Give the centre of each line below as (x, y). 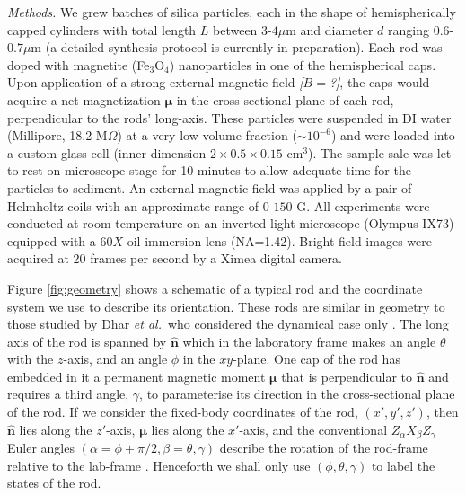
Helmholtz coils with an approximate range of (133, 205)
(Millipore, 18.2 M (57, 135)
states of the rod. (54, 483)
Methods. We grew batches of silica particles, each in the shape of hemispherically (232, 12)
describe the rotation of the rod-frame (324, 448)
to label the (403, 465)
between (235, 29)
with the (31, 359)
